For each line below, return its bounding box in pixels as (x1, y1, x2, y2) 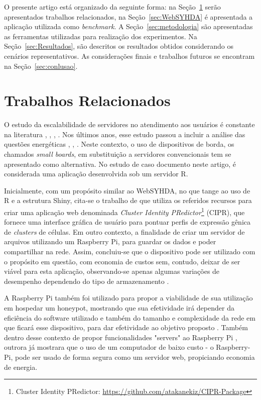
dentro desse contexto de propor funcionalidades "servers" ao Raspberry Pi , (4, 332, 237, 342)
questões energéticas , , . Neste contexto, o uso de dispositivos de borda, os (4, 139, 234, 149)
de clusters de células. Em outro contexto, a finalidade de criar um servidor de (4, 226, 245, 237)
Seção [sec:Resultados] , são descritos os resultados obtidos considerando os (4, 41, 233, 51)
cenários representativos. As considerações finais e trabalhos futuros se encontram (4, 50, 255, 61)
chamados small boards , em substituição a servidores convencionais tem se (4, 149, 231, 159)
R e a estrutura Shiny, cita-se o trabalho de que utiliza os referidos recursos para (4, 195, 252, 206)
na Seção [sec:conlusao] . (4, 60, 78, 71)
